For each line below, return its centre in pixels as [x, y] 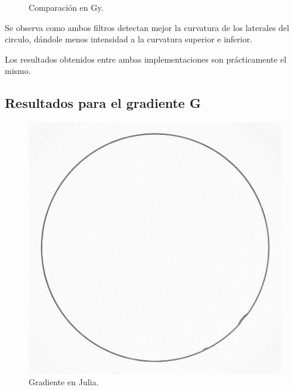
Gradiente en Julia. [64, 382]
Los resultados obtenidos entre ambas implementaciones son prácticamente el [146, 59]
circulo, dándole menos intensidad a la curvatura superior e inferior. [129, 39]
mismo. [18, 71]
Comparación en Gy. [66, 7]
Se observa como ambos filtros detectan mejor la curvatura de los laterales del [147, 27]
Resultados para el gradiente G [103, 103]
